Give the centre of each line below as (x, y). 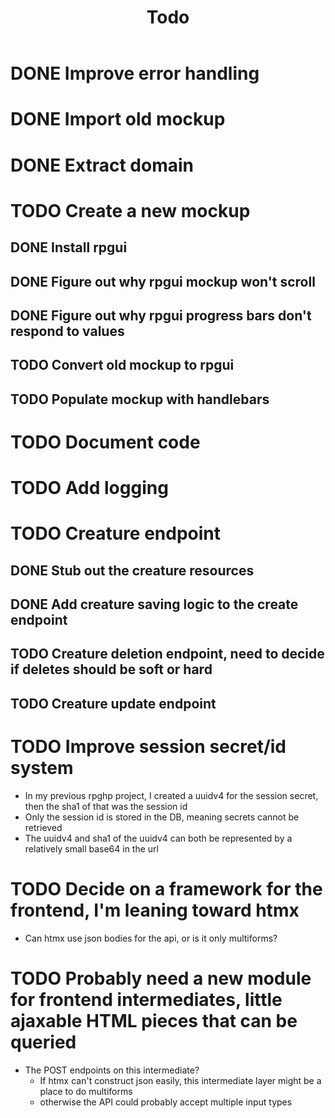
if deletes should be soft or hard (111, 669)
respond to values (67, 331)
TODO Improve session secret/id (148, 747)
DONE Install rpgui (69, 247)
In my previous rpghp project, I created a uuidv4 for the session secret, (171, 795)
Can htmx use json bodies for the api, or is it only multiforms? (151, 938)
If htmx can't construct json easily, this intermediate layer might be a (180, 1080)
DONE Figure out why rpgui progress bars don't (161, 315)
